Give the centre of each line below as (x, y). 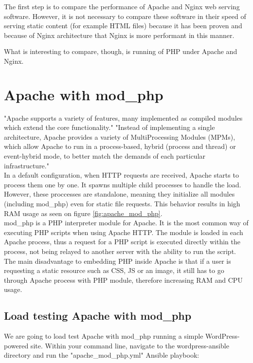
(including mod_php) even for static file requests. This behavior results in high (122, 204)
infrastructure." (27, 165)
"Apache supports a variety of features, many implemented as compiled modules (123, 118)
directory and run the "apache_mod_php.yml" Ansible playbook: (102, 355)
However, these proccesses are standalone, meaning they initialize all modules (119, 194)
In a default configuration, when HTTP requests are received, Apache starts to (121, 175)
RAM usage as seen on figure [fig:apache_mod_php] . (83, 213)
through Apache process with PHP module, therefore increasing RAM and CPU (123, 280)
